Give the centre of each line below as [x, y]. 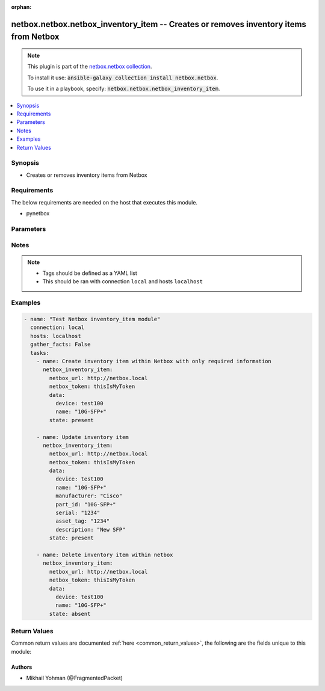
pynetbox [38, 213]
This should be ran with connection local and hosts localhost [123, 281]
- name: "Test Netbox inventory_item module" [92, 319]
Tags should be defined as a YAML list [90, 273]
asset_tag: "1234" [82, 521]
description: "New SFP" [90, 530]
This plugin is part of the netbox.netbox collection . [90, 67]
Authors [22, 667]
